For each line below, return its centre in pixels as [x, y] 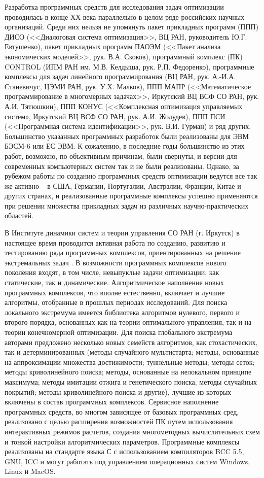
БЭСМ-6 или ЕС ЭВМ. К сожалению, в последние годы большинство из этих [125, 146]
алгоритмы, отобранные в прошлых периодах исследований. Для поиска [116, 302]
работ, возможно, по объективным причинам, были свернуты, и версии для [121, 156]
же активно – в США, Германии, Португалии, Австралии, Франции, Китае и [123, 185]
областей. [19, 215]
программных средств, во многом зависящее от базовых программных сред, [122, 411]
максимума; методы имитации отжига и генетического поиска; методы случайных [131, 381]
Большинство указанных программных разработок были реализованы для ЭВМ [127, 136]
